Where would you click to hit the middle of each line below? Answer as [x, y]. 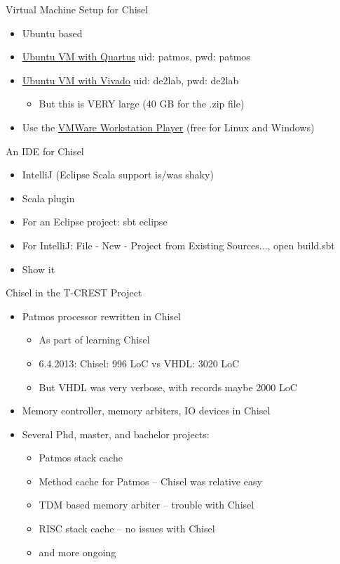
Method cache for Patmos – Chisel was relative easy [150, 481]
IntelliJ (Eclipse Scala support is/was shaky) [118, 175]
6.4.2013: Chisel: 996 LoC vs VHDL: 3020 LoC [139, 363]
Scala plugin [48, 198]
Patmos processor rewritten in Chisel [101, 316]
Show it [39, 269]
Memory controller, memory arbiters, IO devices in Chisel [146, 411]
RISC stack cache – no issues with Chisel [127, 529]
